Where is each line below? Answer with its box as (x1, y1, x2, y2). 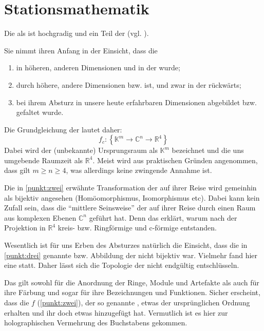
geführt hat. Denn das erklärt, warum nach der (89, 212, 237, 223)
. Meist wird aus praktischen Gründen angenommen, (92, 154, 258, 165)
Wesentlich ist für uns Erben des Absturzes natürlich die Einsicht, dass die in (4, 240, 248, 250)
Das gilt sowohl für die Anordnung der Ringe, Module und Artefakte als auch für (4, 277, 259, 287)
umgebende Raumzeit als (4, 154, 83, 165)
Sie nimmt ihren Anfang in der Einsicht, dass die (4, 45, 158, 55)
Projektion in (4, 222, 46, 233)
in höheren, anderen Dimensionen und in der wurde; (16, 62, 180, 73)
